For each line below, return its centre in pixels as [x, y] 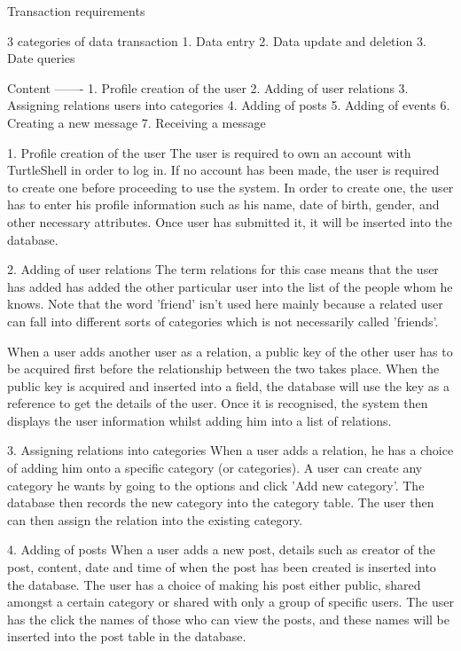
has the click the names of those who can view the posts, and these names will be [229, 619]
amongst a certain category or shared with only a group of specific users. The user [230, 602]
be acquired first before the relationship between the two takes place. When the [223, 369]
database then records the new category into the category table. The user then [221, 502]
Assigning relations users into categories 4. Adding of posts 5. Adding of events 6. [229, 105]
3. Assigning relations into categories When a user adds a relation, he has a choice [230, 450]
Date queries [41, 58]
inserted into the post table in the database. [127, 636]
